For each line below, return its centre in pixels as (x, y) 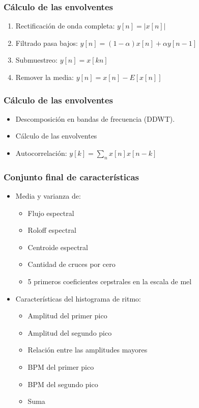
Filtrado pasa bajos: (47, 43)
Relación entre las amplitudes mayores (88, 350)
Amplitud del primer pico (67, 316)
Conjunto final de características (72, 176)
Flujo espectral (51, 213)
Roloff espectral (52, 230)
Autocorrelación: (41, 153)
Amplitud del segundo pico (70, 332)
